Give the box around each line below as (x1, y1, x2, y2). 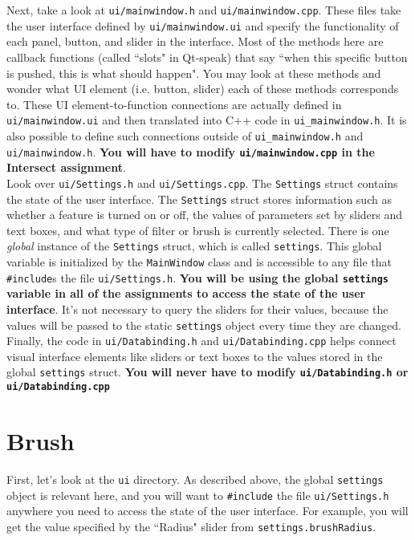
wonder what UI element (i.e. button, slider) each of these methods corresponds (6, 80, 399, 97)
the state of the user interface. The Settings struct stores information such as (6, 190, 392, 207)
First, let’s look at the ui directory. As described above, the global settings (6, 470, 384, 487)
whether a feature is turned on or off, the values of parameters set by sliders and (6, 206, 403, 223)
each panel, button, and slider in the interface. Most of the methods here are (6, 33, 384, 50)
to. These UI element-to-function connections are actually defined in (6, 95, 342, 112)
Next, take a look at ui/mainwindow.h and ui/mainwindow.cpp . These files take (6, 2, 401, 18)
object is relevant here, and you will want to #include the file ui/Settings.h (6, 486, 389, 503)
